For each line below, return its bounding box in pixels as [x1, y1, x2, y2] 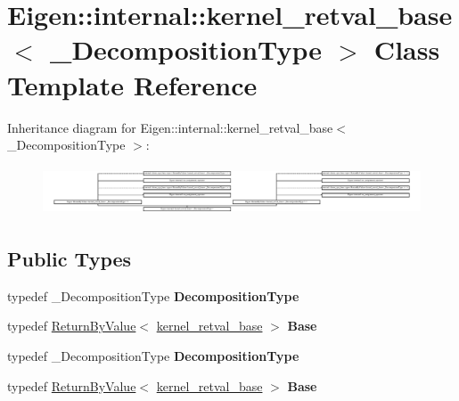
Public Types [7, 245, 132, 273]
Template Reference [7, 66, 258, 102]
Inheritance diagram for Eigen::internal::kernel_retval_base [7, 118, 333, 136]
